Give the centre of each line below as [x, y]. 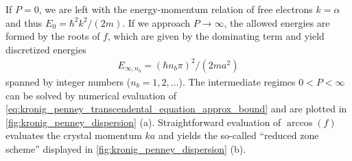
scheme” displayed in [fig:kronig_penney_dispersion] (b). [126, 148]
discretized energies [46, 49]
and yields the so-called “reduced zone [238, 135]
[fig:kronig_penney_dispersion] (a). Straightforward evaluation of [143, 122]
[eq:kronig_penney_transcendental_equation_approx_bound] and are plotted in [176, 109]
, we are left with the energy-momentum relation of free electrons [176, 9]
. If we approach [156, 22]
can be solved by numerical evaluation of [91, 95]
